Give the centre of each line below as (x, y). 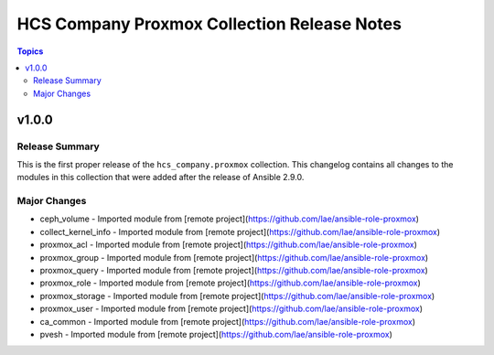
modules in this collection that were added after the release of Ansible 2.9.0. (161, 177)
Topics (30, 51)
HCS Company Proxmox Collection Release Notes (209, 24)
